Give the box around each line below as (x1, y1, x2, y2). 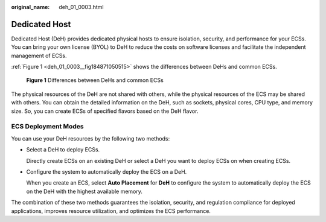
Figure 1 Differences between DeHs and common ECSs (26, 77, 164, 84)
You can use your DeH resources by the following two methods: (11, 135, 170, 142)
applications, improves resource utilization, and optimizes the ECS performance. (11, 207, 211, 214)
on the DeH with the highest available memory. (26, 188, 143, 195)
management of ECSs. (11, 52, 67, 59)
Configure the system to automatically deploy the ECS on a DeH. (26, 168, 187, 175)
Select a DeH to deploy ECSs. (26, 146, 100, 153)
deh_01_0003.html (59, 4, 104, 10)
